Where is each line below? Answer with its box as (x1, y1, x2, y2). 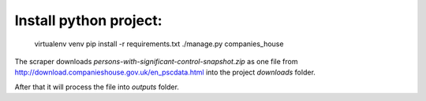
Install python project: (14, 12, 163, 29)
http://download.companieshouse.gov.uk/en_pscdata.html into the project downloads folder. (14, 67, 316, 78)
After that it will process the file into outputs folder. (14, 82, 179, 92)
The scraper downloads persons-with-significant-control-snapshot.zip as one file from (14, 56, 298, 66)
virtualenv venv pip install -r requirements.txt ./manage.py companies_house (34, 39, 284, 49)
